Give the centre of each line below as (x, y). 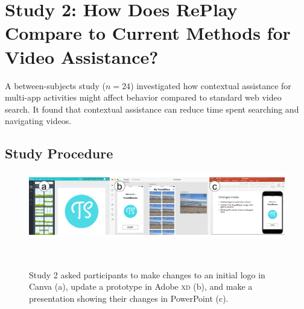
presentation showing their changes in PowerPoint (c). (129, 298)
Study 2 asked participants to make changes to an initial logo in (147, 274)
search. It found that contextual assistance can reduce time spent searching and (152, 109)
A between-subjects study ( (55, 85)
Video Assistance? (82, 56)
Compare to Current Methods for (148, 33)
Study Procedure (59, 153)
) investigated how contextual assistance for (211, 85)
